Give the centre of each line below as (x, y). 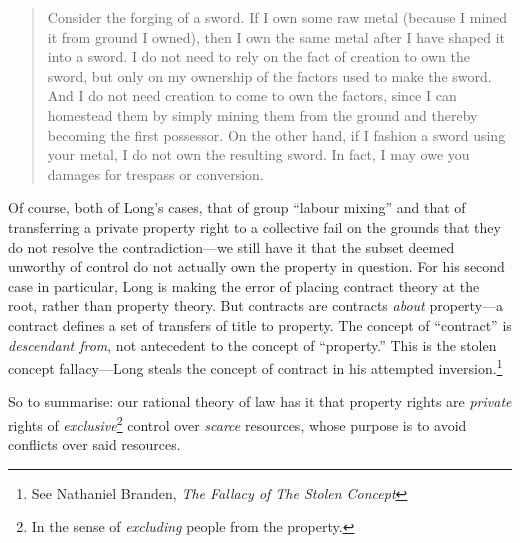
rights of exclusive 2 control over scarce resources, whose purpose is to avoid (237, 423)
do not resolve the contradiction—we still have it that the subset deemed (231, 246)
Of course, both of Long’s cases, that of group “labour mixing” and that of (237, 207)
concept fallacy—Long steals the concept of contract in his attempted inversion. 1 (255, 366)
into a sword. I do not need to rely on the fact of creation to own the (258, 56)
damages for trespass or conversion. (155, 173)
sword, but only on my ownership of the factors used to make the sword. (269, 75)
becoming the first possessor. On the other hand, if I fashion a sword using (276, 134)
